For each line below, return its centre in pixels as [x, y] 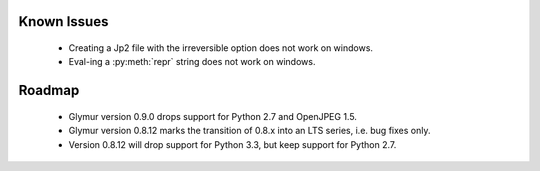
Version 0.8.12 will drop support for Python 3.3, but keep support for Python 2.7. [232, 144]
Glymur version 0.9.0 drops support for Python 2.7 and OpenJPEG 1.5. [212, 116]
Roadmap [49, 90]
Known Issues [63, 21]
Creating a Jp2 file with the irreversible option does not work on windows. [221, 48]
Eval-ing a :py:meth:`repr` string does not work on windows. [192, 62]
